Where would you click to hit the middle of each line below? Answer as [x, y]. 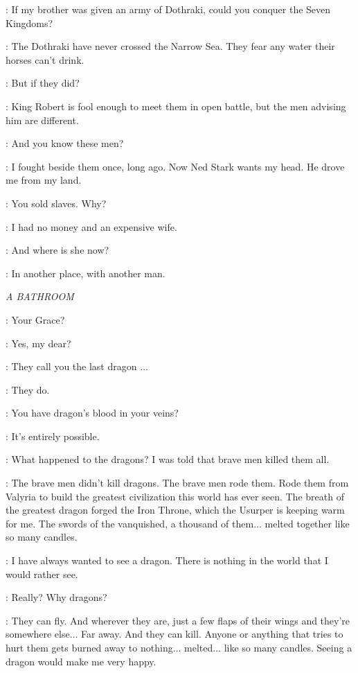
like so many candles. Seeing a [288, 647]
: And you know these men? [65, 143]
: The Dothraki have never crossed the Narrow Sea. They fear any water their [170, 46]
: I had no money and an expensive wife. [91, 226]
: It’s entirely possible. [53, 436]
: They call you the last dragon [71, 366]
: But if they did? [43, 83]
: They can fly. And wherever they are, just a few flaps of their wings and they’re [178, 620]
